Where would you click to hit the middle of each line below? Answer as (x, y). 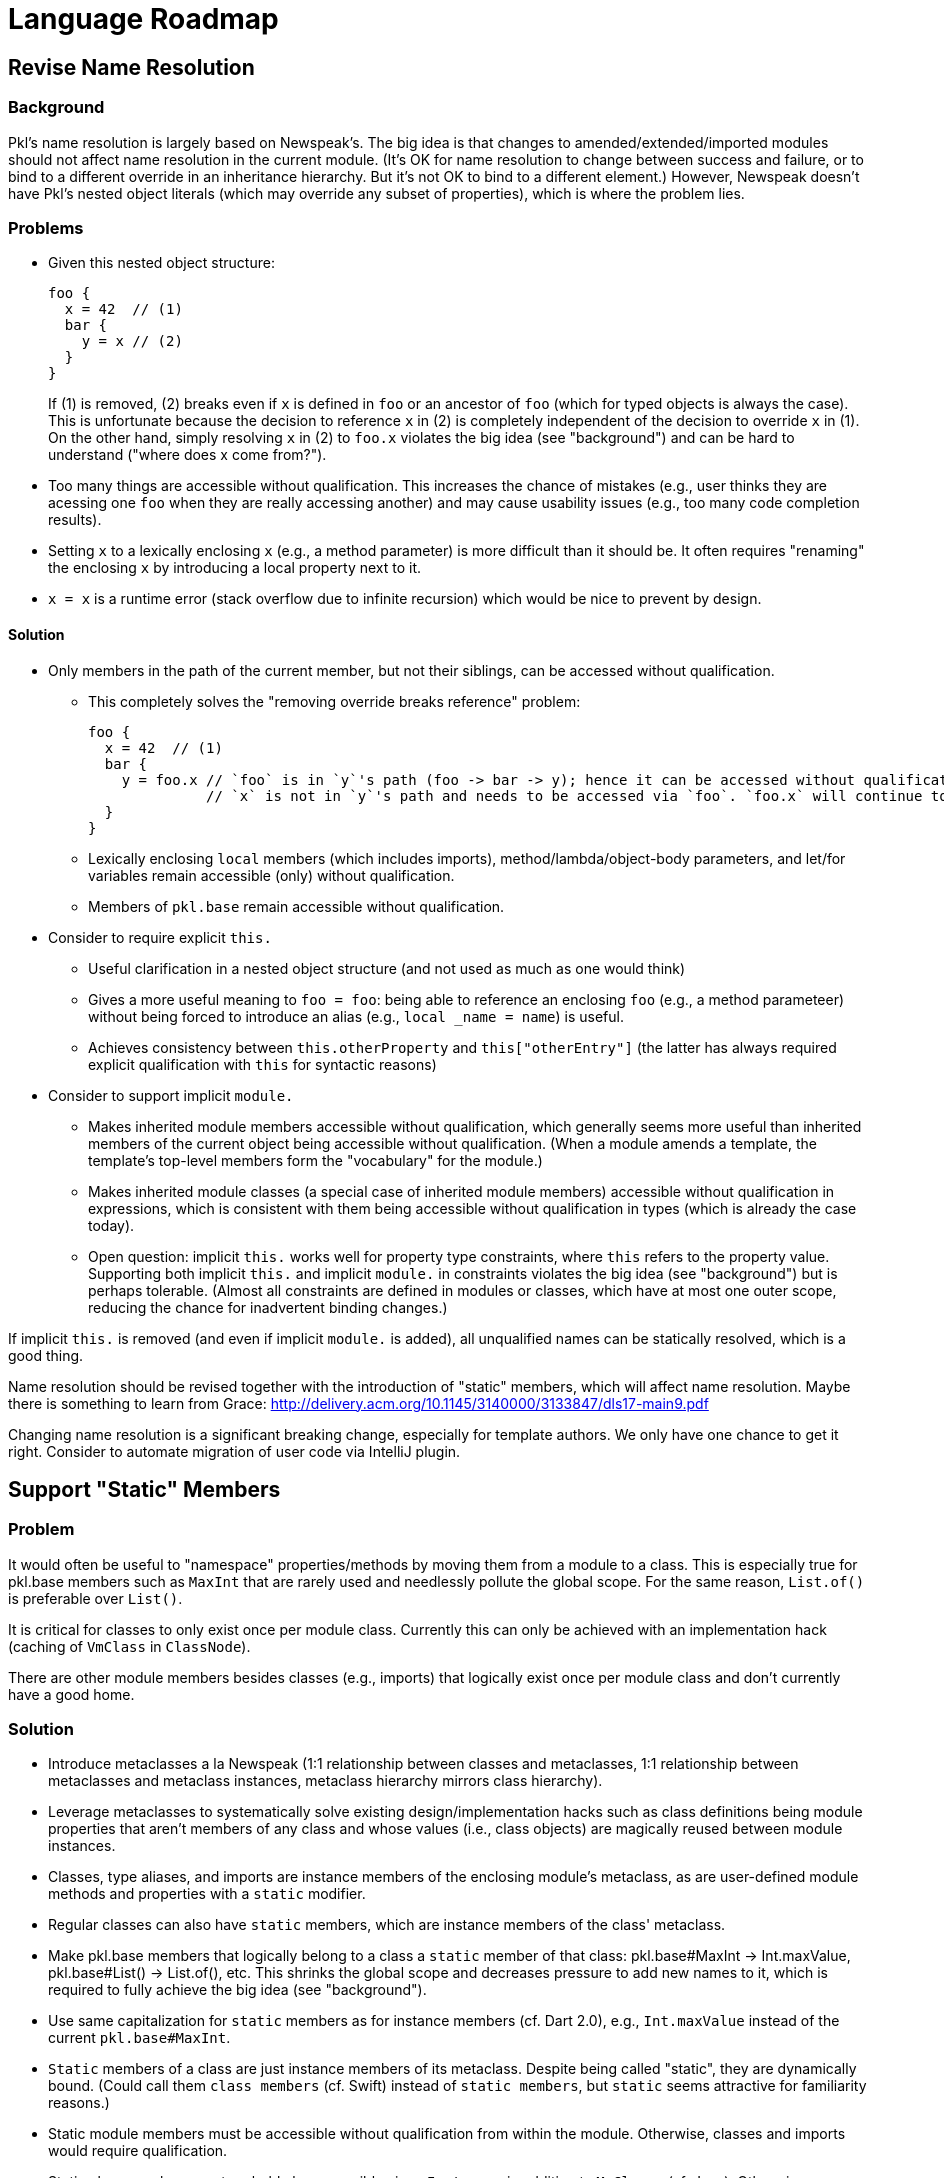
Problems (46, 227)
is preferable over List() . (95, 1598)
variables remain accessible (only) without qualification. (271, 875)
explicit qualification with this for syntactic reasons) (262, 1064)
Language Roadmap (143, 19)
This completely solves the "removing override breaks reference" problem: (334, 701)
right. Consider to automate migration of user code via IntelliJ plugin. (234, 1451)
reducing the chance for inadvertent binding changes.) (268, 1307)
